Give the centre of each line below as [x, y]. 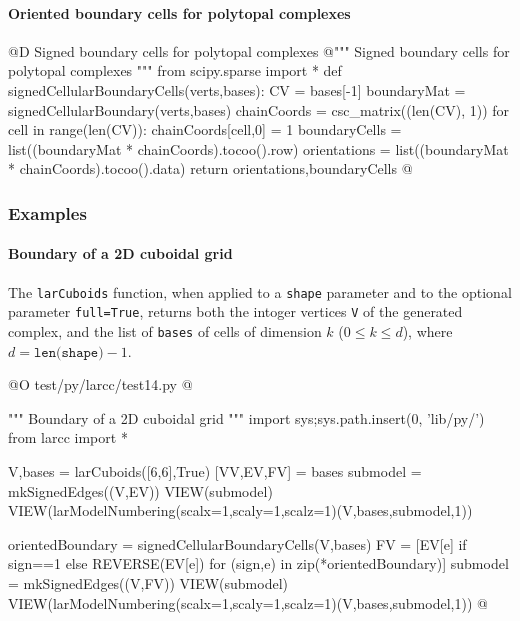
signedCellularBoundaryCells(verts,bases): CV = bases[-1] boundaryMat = [237, 89]
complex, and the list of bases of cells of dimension [165, 330]
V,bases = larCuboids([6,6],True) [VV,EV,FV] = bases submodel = [215, 470]
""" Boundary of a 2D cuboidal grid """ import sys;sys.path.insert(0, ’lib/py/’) [246, 417]
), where [427, 330]
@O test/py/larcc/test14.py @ [100, 384]
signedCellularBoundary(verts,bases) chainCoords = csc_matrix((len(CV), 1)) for [259, 109]
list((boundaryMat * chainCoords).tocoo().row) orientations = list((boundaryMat [258, 148]
